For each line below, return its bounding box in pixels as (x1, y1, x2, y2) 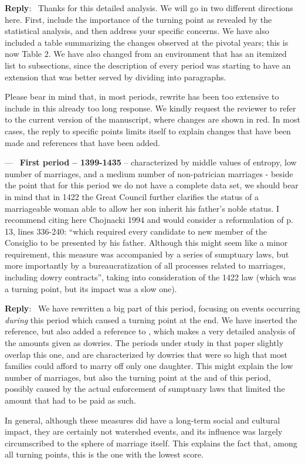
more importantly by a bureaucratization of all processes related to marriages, (5, 259, 286, 272)
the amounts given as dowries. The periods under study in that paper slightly (5, 337, 284, 349)
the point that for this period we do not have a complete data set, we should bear (5, 179, 299, 191)
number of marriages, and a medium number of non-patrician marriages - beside (5, 167, 293, 179)
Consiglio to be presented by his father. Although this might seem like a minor (5, 236, 288, 249)
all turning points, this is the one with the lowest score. (5, 448, 204, 460)
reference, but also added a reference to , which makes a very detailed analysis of (5, 325, 296, 337)
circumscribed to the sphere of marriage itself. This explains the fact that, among (5, 436, 297, 449)
